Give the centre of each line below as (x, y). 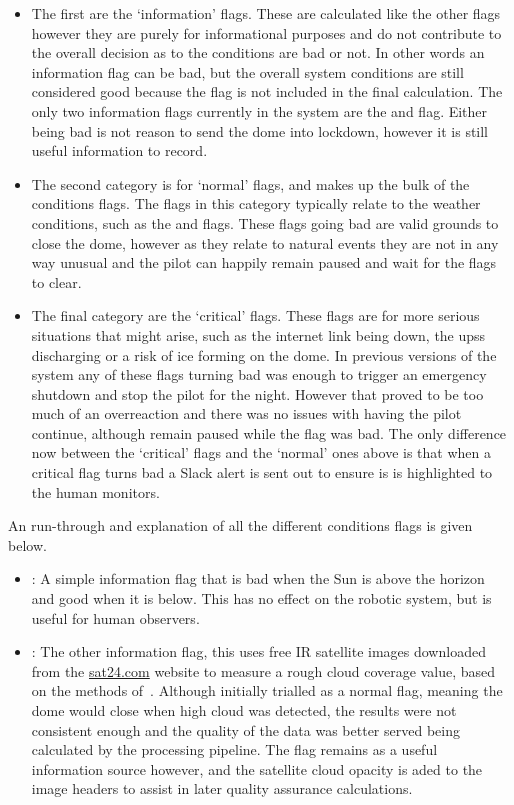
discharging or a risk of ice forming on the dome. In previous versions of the (264, 354)
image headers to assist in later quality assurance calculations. (222, 788)
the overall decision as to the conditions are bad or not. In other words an (258, 52)
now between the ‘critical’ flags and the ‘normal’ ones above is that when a (261, 452)
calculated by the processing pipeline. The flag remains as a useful (234, 749)
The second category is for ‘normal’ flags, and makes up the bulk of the (250, 183)
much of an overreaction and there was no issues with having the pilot (246, 413)
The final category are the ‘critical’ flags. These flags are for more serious (255, 315)
